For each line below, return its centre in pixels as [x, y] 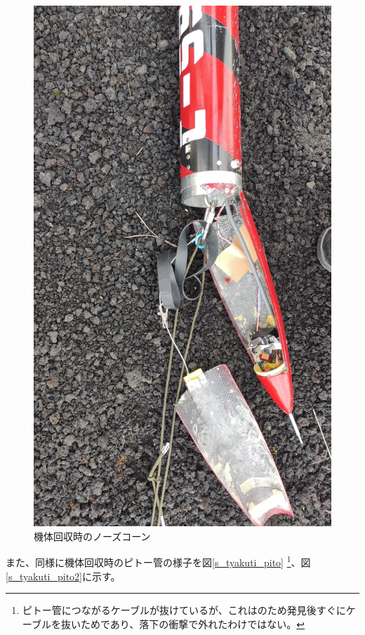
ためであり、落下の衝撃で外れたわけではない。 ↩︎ [192, 623]
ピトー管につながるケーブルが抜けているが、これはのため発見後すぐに [184, 610]
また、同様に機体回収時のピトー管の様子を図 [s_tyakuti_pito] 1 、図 [158, 561]
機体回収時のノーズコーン [92, 536]
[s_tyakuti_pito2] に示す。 [63, 576]
